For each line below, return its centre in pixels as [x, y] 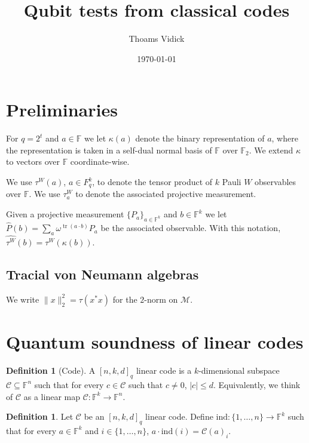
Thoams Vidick [157, 39]
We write [23, 299]
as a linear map [52, 396]
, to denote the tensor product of [152, 182]
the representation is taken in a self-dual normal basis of [109, 150]
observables [276, 182]
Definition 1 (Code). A [51, 370]
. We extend [271, 150]
